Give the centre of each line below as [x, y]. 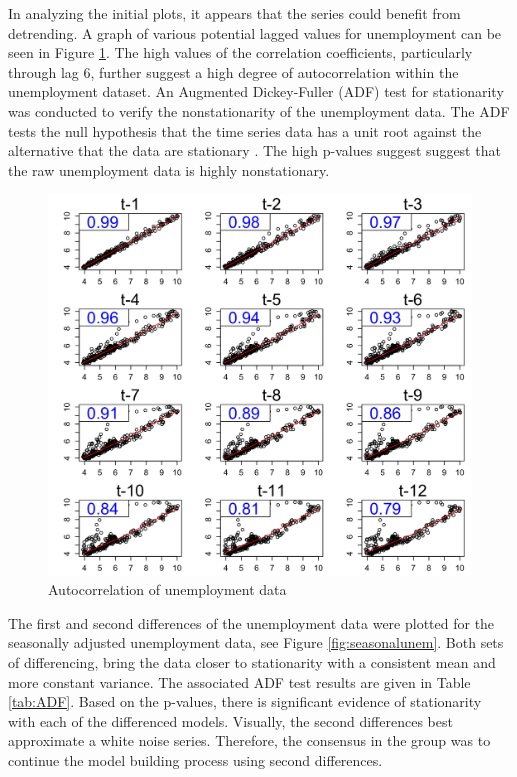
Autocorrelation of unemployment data [167, 589]
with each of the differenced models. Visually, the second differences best [230, 720]
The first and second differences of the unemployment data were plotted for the [251, 622]
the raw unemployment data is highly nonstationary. [169, 169]
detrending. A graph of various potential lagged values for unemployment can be [255, 32]
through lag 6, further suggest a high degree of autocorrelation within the [233, 71]
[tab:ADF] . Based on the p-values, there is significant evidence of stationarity [245, 701]
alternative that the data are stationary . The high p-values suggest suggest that [254, 150]
